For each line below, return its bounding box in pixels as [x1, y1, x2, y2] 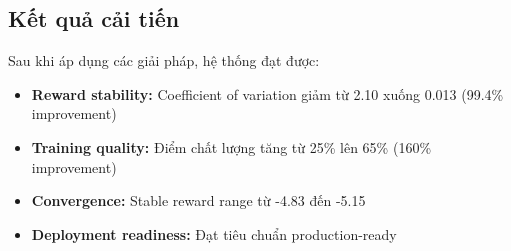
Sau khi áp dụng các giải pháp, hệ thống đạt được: [8, 50, 320, 71]
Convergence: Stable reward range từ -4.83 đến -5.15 [31, 190, 366, 211]
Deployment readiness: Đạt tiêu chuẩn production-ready [31, 223, 397, 244]
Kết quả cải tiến [8, 3, 180, 34]
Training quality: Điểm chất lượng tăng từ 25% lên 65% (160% [31, 136, 432, 157]
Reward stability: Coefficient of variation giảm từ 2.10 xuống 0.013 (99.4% [31, 83, 504, 104]
